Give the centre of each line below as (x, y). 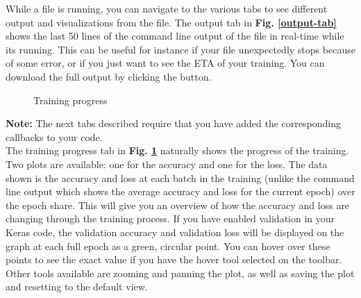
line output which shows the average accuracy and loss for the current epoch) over (180, 191)
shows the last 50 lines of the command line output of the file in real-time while (175, 36)
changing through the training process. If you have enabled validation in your (170, 218)
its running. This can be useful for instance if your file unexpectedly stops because (180, 49)
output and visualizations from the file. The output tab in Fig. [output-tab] (171, 22)
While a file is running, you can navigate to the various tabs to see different (167, 8)
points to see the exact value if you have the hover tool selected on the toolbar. (174, 259)
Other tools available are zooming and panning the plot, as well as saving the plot (180, 273)
